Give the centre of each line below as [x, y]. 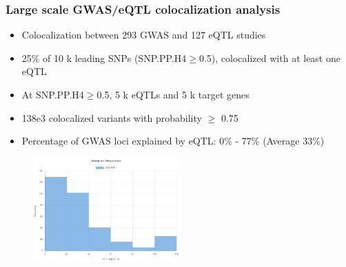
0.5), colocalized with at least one [269, 57]
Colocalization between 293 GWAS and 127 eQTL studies [144, 35]
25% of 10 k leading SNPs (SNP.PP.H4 [104, 57]
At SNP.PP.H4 [53, 94]
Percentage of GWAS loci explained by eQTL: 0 [123, 141]
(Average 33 [288, 141]
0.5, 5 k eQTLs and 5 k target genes [173, 94]
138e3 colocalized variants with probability [112, 117]
